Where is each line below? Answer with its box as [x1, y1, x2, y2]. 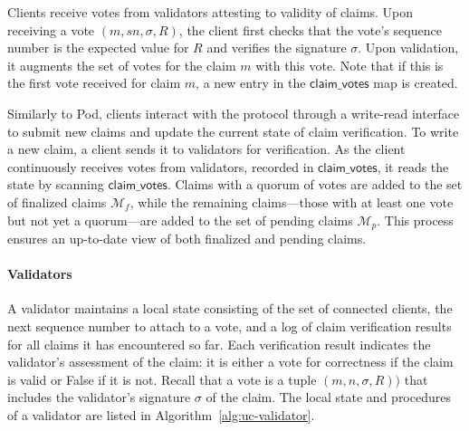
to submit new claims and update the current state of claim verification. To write [7, 121, 459, 140]
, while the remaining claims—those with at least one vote [129, 192, 454, 211]
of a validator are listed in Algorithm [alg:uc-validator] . [7, 405, 315, 424]
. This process [377, 210, 454, 229]
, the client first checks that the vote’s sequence [178, 20, 442, 39]
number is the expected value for [7, 38, 189, 57]
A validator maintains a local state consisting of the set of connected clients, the [7, 299, 453, 318]
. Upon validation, [358, 38, 459, 57]
